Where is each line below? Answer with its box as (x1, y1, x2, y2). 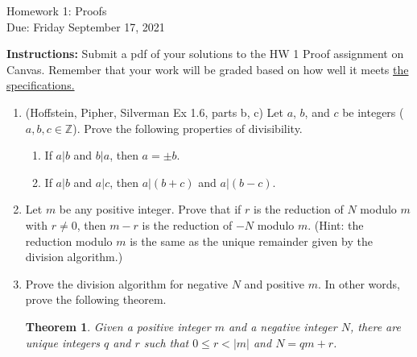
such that (143, 334, 189, 351)
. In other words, (317, 275, 400, 292)
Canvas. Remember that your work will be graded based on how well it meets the (6, 60, 409, 77)
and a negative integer (228, 318, 337, 334)
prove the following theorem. (25, 291, 167, 308)
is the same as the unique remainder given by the (130, 232, 373, 249)
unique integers (25, 334, 100, 351)
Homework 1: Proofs (6, 2, 107, 19)
